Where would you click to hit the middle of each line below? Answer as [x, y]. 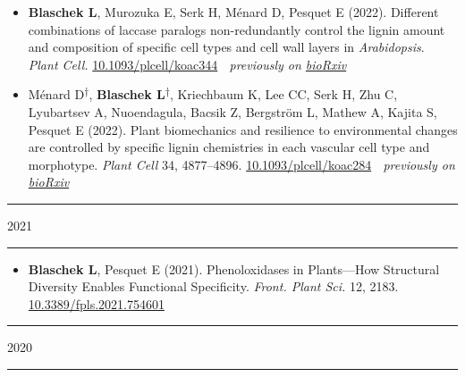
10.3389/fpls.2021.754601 [96, 303]
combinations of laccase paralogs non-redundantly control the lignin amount [237, 29]
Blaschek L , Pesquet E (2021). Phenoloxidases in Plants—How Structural [234, 268]
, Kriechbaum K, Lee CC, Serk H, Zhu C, [283, 94]
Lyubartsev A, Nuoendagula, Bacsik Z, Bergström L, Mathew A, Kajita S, [232, 111]
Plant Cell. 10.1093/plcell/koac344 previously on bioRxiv [187, 64]
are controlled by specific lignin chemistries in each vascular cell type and [229, 147]
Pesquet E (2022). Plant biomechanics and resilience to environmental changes [243, 129]
